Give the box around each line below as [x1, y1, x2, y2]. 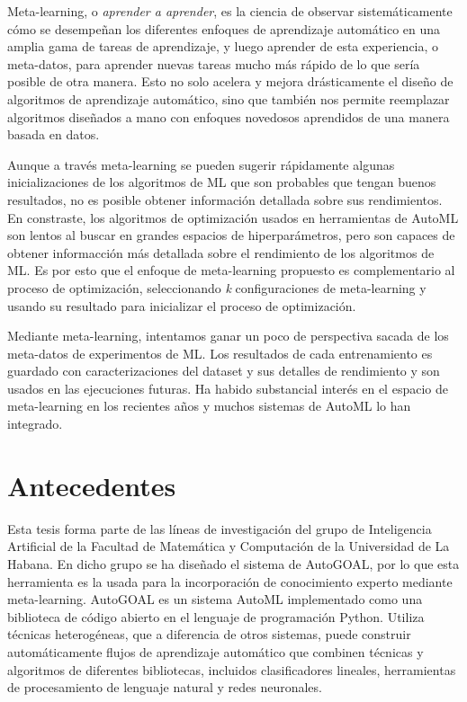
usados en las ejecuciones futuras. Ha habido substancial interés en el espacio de [7, 378, 448, 397]
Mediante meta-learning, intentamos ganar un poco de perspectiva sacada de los [7, 326, 449, 345]
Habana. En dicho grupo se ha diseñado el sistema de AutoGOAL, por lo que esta [7, 554, 460, 573]
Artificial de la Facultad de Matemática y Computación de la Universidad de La [7, 537, 450, 555]
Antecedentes [7, 467, 176, 503]
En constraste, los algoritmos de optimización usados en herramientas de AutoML [7, 208, 459, 227]
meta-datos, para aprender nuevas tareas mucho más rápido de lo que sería [7, 54, 420, 73]
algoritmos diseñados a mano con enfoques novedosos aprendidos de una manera [7, 107, 450, 126]
